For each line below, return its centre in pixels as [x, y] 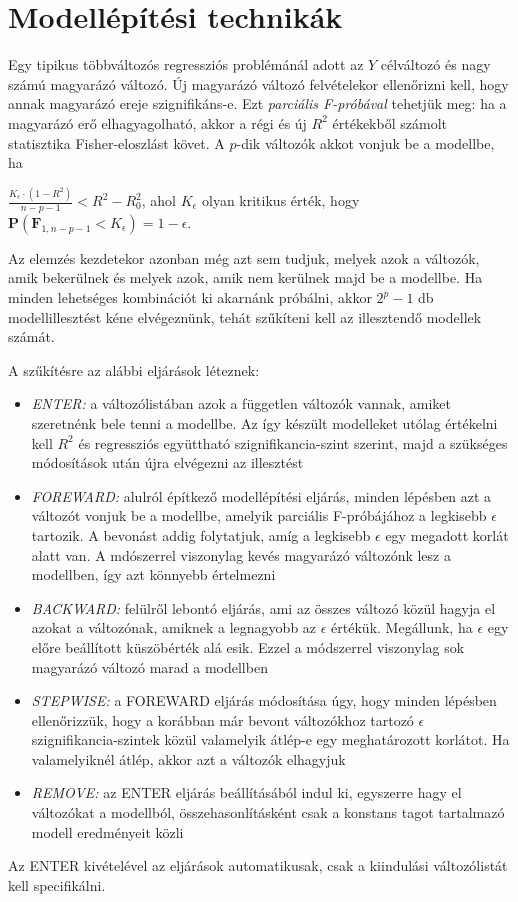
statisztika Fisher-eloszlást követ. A [116, 142]
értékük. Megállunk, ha [402, 627]
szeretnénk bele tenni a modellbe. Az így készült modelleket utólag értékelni [264, 422]
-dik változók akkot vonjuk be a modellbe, [365, 142]
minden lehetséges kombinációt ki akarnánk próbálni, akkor [190, 297]
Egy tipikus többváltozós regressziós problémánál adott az [186, 64]
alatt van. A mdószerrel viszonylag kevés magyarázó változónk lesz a [241, 554]
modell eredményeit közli [107, 831]
